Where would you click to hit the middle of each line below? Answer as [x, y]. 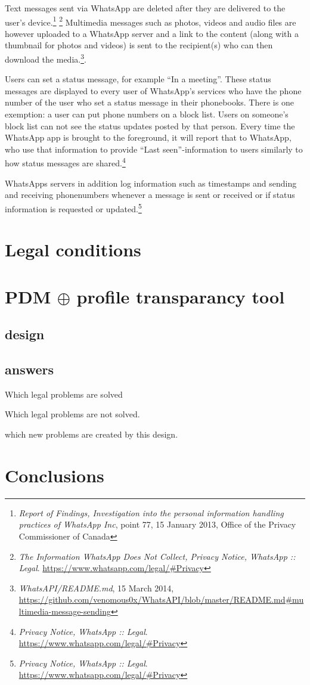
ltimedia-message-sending [65, 611]
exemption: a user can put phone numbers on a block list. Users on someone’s [147, 114]
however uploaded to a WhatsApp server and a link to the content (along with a [152, 33]
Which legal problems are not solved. [72, 414]
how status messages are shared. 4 [65, 162]
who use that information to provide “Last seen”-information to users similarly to [154, 149]
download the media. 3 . [46, 58]
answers [30, 369]
